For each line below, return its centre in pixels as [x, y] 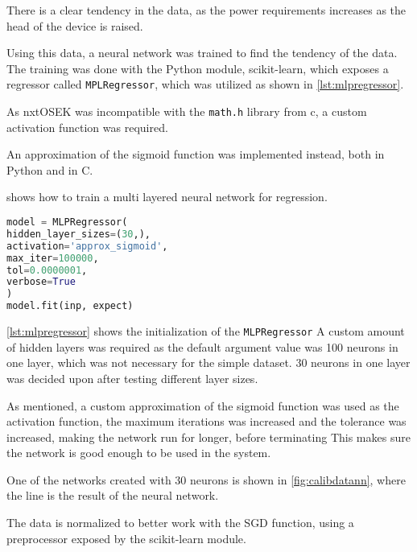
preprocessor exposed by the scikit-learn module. [126, 538]
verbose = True [41, 282]
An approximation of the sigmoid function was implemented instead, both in [196, 154]
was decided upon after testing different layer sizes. [132, 378]
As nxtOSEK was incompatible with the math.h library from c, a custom [187, 111]
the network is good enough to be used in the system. [139, 453]
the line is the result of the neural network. [113, 495]
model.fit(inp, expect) [70, 306]
